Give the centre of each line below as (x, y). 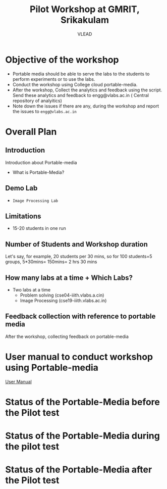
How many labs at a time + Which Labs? (69, 278)
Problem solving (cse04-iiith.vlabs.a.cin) (62, 295)
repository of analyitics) (37, 101)
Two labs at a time (32, 289)
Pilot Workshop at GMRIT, (85, 9)
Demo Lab (21, 188)
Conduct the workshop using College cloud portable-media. (75, 84)
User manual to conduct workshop (79, 357)
